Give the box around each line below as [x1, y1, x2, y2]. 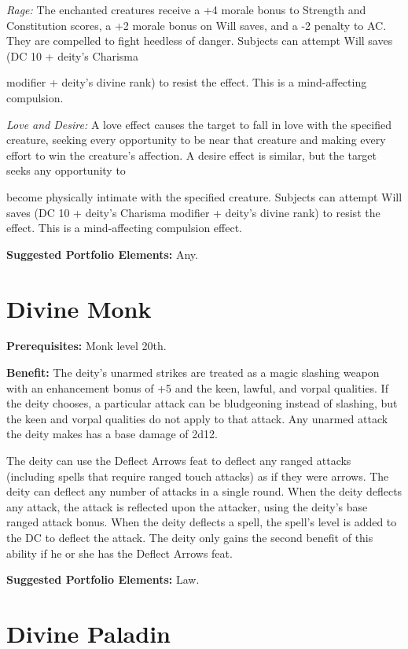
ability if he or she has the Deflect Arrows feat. [6, 544, 233, 561]
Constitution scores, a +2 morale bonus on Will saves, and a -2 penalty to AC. [6, 17, 387, 33]
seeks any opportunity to [6, 162, 126, 179]
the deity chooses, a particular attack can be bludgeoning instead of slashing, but [6, 395, 398, 411]
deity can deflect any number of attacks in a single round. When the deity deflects [6, 483, 402, 500]
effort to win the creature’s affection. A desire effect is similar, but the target [6, 146, 377, 163]
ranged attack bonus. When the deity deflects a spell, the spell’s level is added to [6, 514, 397, 530]
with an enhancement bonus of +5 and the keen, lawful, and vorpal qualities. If [6, 379, 388, 396]
